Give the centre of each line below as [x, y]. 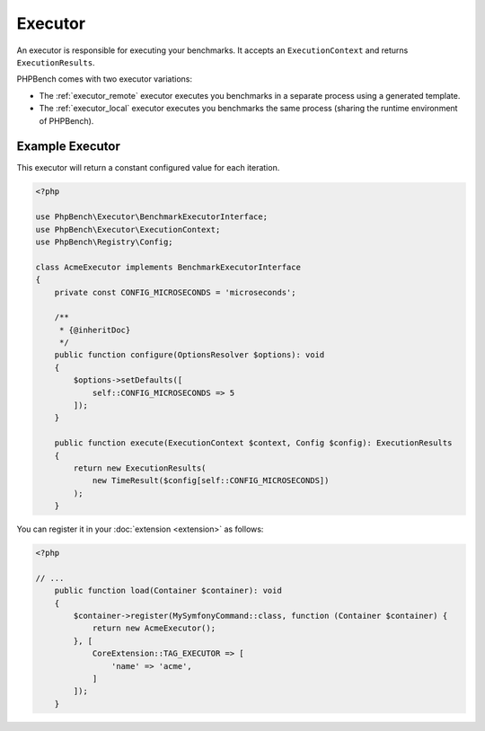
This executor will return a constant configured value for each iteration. [148, 168]
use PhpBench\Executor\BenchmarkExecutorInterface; [152, 217]
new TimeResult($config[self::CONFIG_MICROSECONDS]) [211, 481]
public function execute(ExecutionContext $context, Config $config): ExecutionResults [253, 443]
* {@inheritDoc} [95, 330]
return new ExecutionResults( [140, 468]
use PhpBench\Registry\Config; [105, 242]
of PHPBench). [66, 120]
